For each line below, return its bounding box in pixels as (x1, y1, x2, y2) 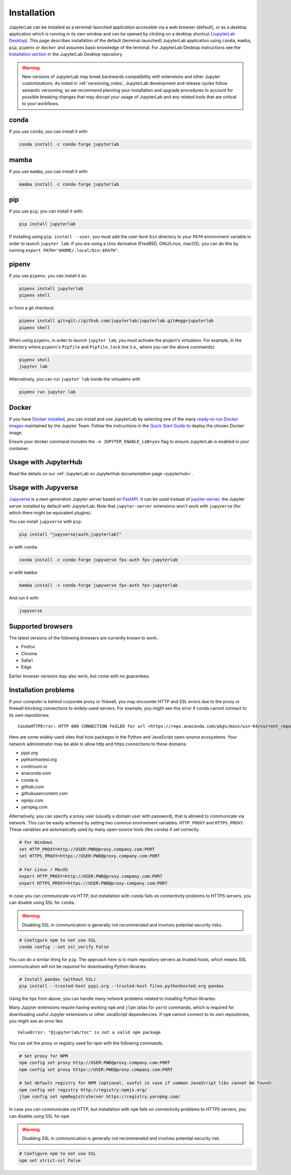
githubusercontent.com (21, 790, 68, 796)
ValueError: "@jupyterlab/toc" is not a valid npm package (17, 1030, 161, 1035)
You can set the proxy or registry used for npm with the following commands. (9, 1040, 163, 1046)
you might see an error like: (9, 1018, 64, 1024)
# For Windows (19, 839, 53, 845)
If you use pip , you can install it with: (9, 209, 83, 214)
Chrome (21, 650, 37, 657)
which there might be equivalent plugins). (9, 510, 92, 516)
